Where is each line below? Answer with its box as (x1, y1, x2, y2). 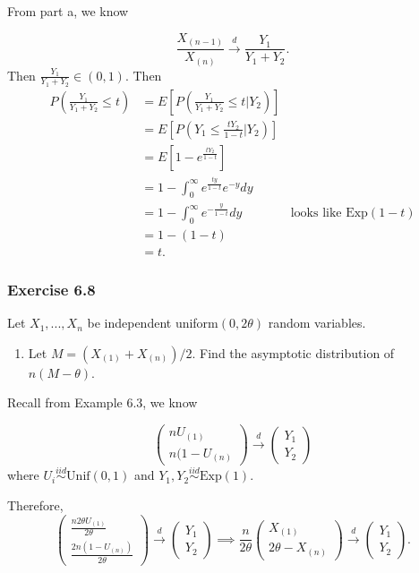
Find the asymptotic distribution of (200, 343, 395, 362)
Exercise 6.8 (7, 278, 96, 300)
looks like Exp (290, 207, 368, 220)
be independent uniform (87, 313, 218, 332)
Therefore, (7, 495, 64, 514)
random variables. (268, 313, 366, 332)
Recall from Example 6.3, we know (7, 393, 198, 412)
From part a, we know (7, 2, 129, 20)
